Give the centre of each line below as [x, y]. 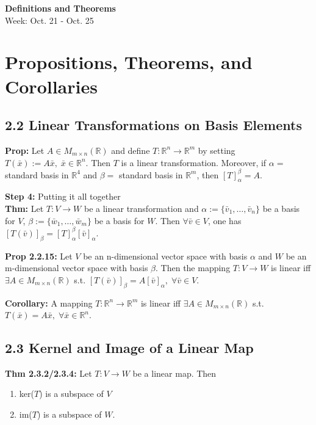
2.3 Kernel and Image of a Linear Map [129, 348]
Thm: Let [24, 209]
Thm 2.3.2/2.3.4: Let [48, 373]
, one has [224, 220]
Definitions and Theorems [60, 8]
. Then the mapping [193, 268]
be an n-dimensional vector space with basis [165, 256]
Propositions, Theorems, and [129, 62]
